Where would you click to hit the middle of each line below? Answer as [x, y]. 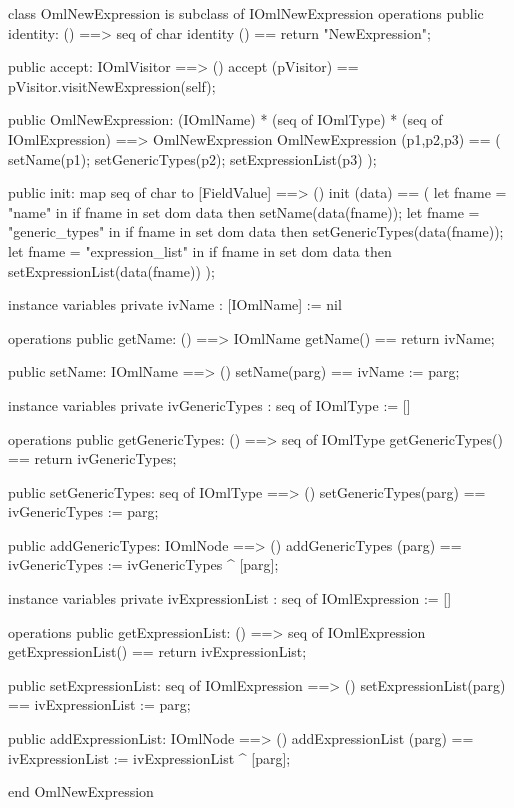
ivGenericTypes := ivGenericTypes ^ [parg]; [143, 564]
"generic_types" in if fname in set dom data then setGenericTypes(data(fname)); [256, 231]
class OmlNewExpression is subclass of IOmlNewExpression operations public [246, 13]
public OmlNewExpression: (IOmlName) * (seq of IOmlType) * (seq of [225, 119]
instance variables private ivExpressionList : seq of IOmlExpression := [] [230, 598]
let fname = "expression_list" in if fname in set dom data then [200, 250]
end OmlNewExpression [81, 791]
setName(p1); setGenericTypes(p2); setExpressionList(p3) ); [192, 158]
